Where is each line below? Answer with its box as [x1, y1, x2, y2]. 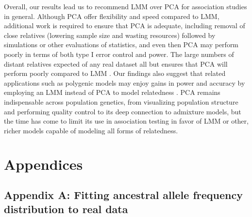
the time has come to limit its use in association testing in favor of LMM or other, [4, 116, 249, 126]
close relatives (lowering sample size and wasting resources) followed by [4, 30, 216, 40]
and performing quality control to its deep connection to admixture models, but [4, 106, 241, 116]
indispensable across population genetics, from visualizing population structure [4, 96, 238, 107]
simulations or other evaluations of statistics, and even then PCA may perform [4, 39, 239, 50]
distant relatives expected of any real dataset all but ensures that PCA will [4, 58, 228, 69]
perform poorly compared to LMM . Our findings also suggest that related [4, 68, 226, 78]
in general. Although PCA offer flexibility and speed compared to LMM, [4, 11, 219, 21]
